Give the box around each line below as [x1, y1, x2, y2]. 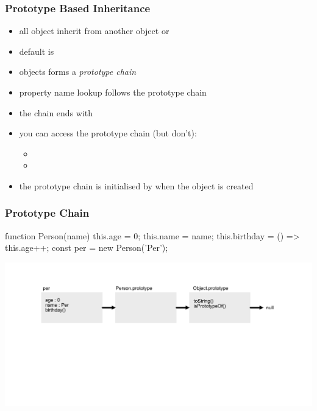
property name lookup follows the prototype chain [19, 86, 207, 98]
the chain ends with [19, 106, 93, 119]
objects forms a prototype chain [19, 65, 137, 78]
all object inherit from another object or [19, 24, 169, 37]
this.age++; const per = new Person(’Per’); [5, 241, 168, 254]
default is [19, 44, 54, 57]
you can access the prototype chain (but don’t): [19, 127, 197, 139]
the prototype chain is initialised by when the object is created [19, 179, 254, 192]
